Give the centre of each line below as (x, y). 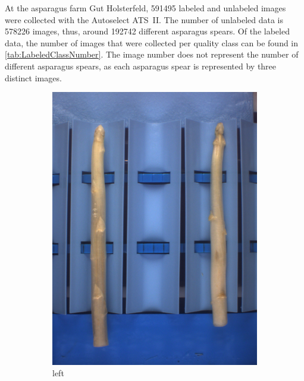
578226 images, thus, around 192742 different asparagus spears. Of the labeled (147, 31)
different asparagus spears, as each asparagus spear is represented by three (141, 66)
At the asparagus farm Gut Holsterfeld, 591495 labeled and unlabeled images (145, 8)
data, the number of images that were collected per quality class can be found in (152, 42)
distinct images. (33, 77)
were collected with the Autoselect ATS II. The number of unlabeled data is (144, 19)
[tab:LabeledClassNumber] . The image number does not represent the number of (152, 54)
